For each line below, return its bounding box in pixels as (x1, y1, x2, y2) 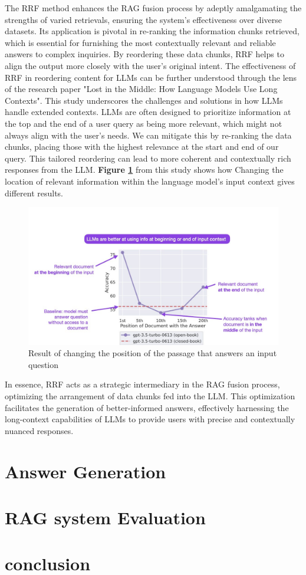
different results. (5, 186, 64, 199)
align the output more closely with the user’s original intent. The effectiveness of (5, 59, 296, 71)
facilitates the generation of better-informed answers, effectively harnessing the (5, 401, 289, 413)
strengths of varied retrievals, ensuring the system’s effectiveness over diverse (5, 13, 282, 25)
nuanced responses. (5, 424, 74, 436)
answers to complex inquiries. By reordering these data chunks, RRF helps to (5, 48, 284, 60)
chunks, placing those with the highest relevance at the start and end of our (5, 140, 279, 153)
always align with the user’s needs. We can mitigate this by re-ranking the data (5, 129, 292, 141)
